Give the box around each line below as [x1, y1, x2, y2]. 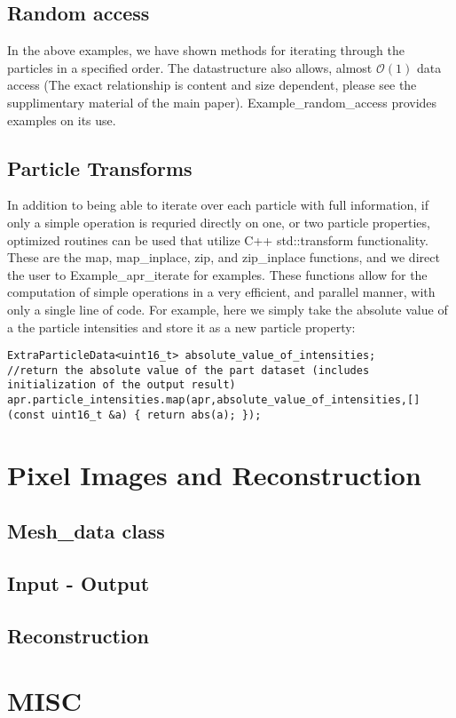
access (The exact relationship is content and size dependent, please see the [7, 76, 417, 94]
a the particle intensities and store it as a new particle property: [7, 317, 356, 336]
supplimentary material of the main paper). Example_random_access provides [7, 92, 437, 111]
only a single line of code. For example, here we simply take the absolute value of [7, 299, 448, 318]
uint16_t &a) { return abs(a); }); [51, 408, 262, 421]
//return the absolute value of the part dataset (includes [7, 363, 370, 377]
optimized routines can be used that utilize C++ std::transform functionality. [7, 230, 428, 249]
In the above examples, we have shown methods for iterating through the [7, 41, 405, 60]
